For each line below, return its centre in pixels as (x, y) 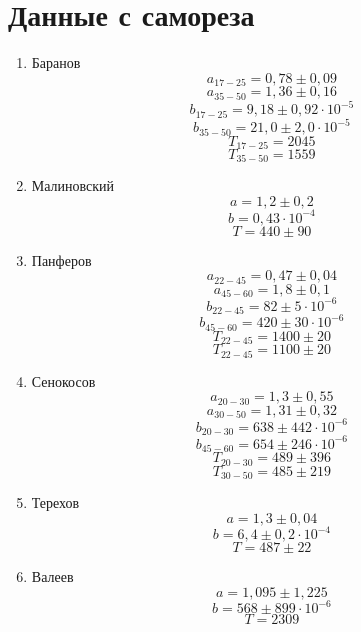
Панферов (61, 259)
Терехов (55, 502)
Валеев (52, 576)
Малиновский (73, 185)
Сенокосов (63, 380)
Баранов (56, 62)
